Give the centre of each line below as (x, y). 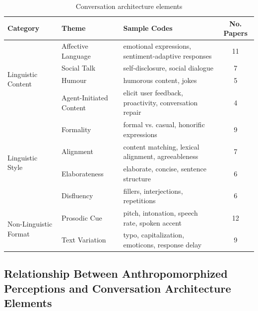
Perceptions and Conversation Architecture (118, 288)
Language (76, 55)
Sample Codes (148, 28)
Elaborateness (83, 173)
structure (137, 178)
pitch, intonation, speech (161, 212)
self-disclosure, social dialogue (168, 68)
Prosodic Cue (82, 217)
